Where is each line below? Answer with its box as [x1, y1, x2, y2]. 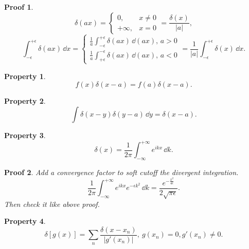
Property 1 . [4, 70, 46, 81]
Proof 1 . [4, 2, 33, 12]
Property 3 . [4, 129, 46, 140]
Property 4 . [4, 216, 46, 226]
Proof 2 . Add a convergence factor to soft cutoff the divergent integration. [4, 166, 239, 177]
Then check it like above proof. [4, 198, 100, 209]
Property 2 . [4, 95, 46, 106]
